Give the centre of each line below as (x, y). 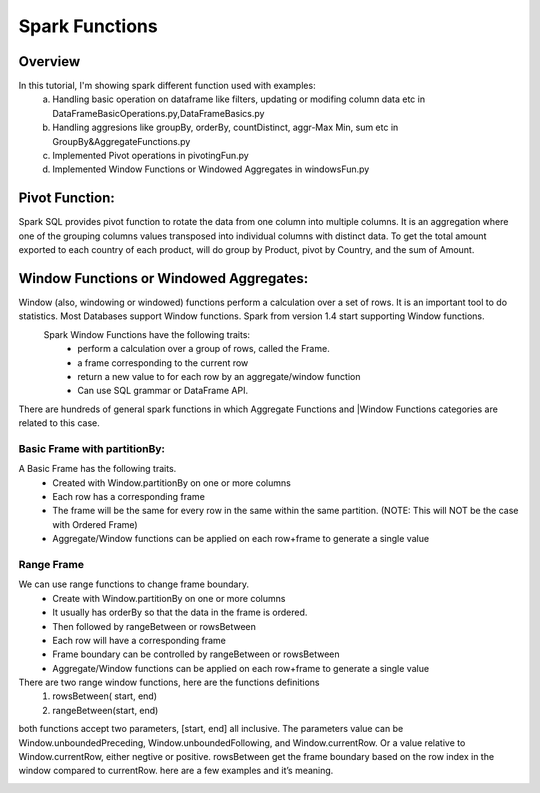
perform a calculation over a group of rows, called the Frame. (203, 349)
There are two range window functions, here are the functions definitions (169, 682)
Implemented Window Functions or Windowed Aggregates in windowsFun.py (211, 169)
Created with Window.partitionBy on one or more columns (172, 482)
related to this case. (59, 423)
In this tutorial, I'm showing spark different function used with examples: (167, 86)
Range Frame (51, 564)
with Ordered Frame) (95, 524)
